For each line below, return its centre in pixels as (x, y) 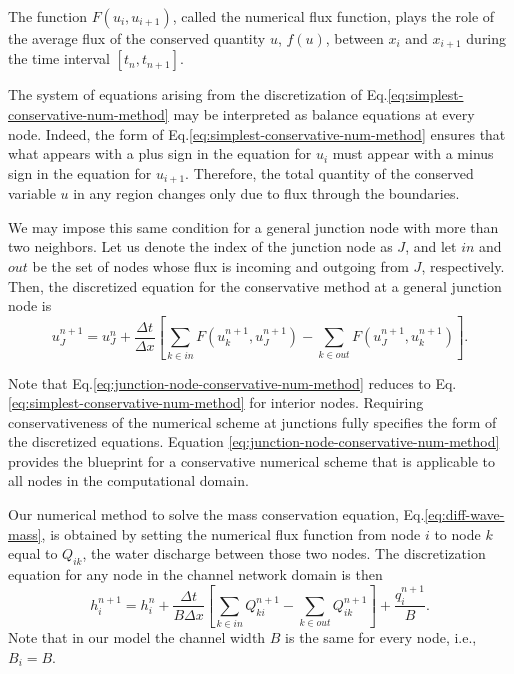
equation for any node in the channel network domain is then (195, 574)
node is (30, 305)
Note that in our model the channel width (137, 637)
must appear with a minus (413, 153)
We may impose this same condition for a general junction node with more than (253, 226)
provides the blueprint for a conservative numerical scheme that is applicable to (251, 460)
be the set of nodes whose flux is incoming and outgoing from (220, 266)
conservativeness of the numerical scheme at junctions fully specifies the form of (252, 421)
